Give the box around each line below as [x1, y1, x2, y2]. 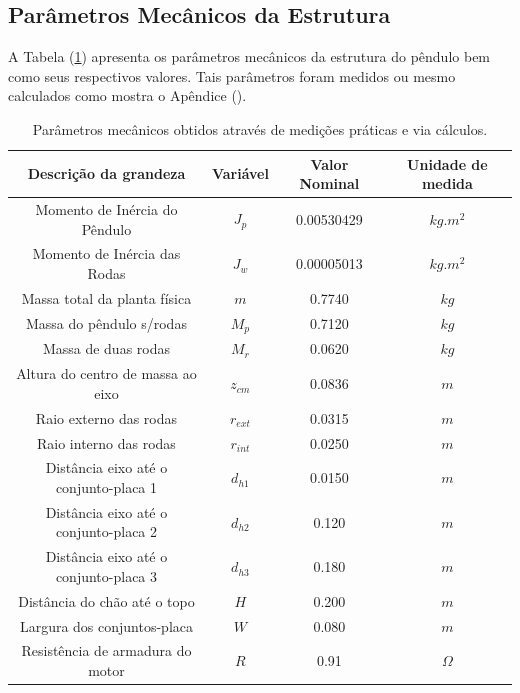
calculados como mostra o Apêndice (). [8, 85, 247, 106]
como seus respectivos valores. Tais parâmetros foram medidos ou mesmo [8, 65, 456, 86]
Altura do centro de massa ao [16, 363, 197, 384]
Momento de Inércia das [32, 243, 181, 264]
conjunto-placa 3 [55, 565, 158, 586]
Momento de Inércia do [35, 199, 178, 220]
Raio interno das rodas [37, 432, 176, 453]
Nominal [299, 173, 360, 194]
